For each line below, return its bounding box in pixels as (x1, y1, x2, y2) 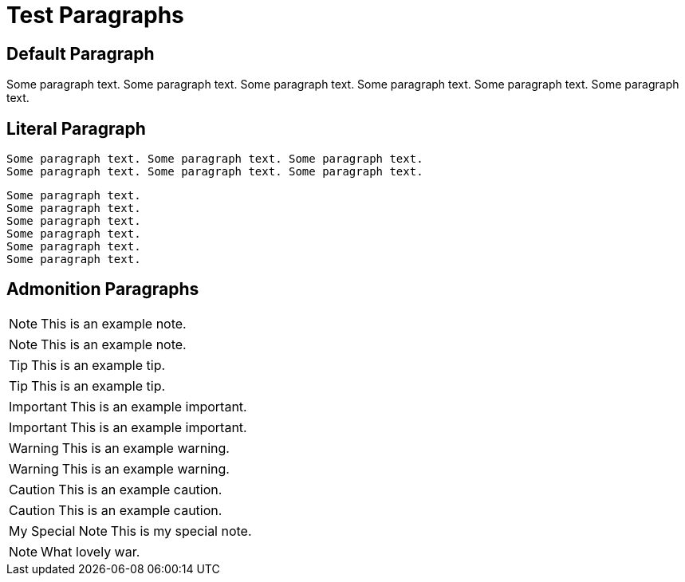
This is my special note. (110, 522, 252, 539)
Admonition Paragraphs (6, 279, 199, 300)
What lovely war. (41, 543, 140, 560)
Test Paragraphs (6, 2, 184, 29)
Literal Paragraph (6, 118, 146, 139)
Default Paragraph (6, 43, 155, 64)
